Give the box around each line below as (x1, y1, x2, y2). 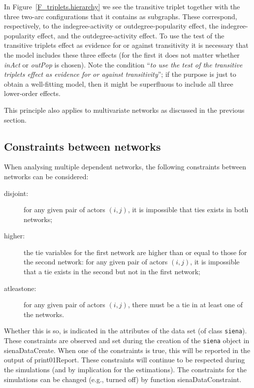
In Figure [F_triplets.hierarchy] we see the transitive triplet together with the (4, 1, 240, 11)
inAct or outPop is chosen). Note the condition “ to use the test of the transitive (4, 59, 243, 69)
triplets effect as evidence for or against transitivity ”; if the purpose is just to (4, 69, 236, 79)
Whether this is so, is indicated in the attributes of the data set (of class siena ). (4, 325, 247, 336)
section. (4, 114, 27, 125)
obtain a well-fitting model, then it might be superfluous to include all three (4, 78, 233, 89)
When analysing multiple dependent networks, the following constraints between (4, 162, 246, 172)
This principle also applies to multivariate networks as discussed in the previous (4, 104, 245, 115)
